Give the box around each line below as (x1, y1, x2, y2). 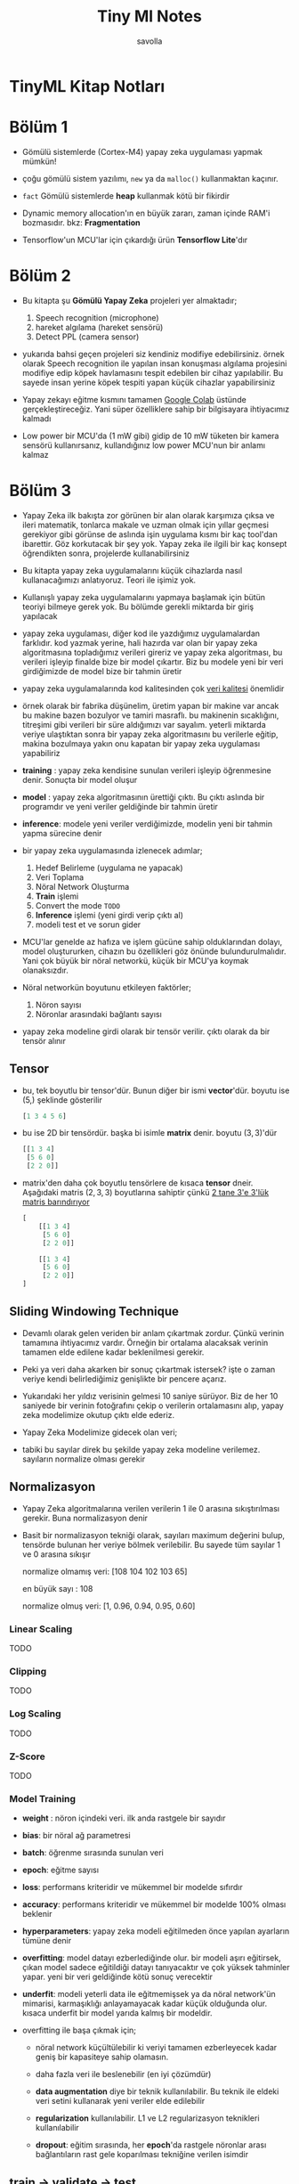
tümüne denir (21, 1935, 72, 1946)
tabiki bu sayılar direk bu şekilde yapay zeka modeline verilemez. (21, 1444, 261, 1455)
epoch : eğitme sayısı (21, 1864, 100, 1876)
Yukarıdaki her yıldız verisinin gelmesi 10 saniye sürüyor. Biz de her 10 (21, 1390, 279, 1401)
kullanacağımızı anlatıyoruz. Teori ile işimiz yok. (21, 575, 197, 585)
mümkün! (21, 156, 57, 167)
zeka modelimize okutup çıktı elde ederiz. (21, 1409, 175, 1420)
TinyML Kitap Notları (9, 76, 166, 96)
